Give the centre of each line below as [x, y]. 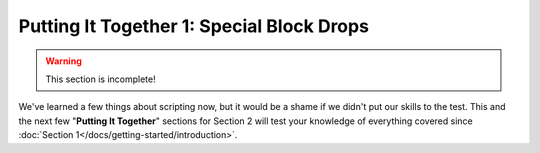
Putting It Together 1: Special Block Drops [194, 26]
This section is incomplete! [100, 79]
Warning [63, 61]
